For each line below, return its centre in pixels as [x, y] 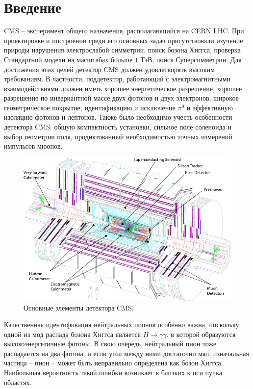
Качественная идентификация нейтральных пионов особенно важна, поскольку [122, 324]
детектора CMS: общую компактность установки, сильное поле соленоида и [118, 127]
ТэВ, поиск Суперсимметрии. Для [191, 59]
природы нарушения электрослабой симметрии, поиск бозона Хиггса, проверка [122, 50]
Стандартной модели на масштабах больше [68, 59]
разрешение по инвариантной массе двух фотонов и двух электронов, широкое [121, 98]
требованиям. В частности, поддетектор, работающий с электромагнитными [117, 79]
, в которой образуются [201, 334]
